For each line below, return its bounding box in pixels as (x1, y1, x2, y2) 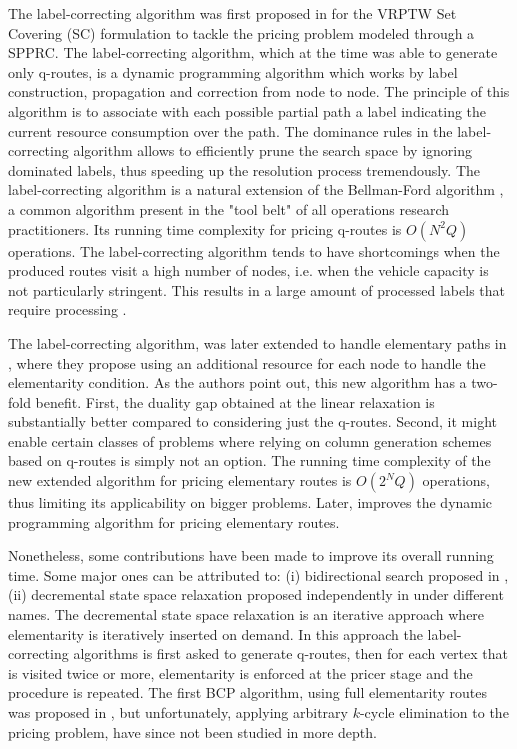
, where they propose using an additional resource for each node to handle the (8, 352, 486, 373)
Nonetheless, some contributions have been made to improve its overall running (8, 545, 494, 566)
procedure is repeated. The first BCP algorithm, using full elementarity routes (8, 682, 487, 703)
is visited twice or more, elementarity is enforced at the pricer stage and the (8, 662, 473, 683)
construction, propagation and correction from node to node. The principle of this (8, 81, 510, 102)
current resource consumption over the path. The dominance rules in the (8, 120, 453, 141)
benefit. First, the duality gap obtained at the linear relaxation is (35, 391, 435, 412)
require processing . (8, 299, 127, 320)
